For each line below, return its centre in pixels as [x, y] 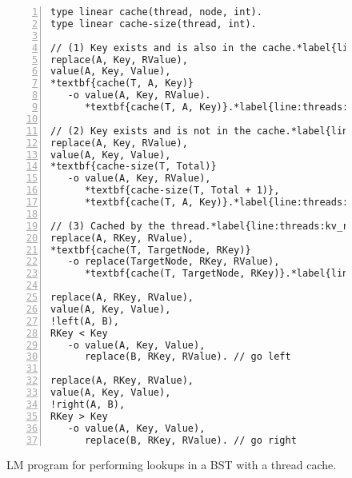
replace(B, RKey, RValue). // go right [190, 440]
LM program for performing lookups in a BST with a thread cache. [172, 465]
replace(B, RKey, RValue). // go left [188, 357]
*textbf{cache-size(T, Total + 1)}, [182, 191]
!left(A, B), [85, 321]
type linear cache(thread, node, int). [156, 12]
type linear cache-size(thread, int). [154, 24]
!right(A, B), [88, 404]
